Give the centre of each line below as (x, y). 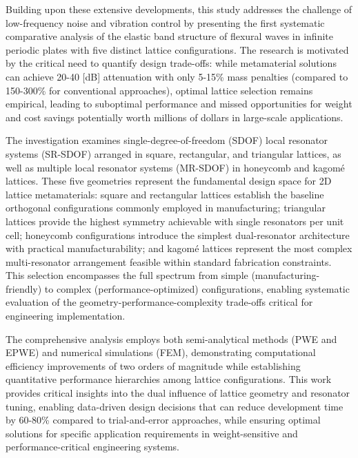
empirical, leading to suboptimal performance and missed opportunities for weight (179, 104)
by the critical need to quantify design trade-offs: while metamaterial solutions (171, 63)
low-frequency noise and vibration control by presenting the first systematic (165, 22)
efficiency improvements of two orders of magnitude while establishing (153, 365)
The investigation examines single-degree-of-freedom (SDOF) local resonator (167, 140)
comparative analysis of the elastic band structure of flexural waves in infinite (169, 36)
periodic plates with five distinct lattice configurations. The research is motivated (177, 49)
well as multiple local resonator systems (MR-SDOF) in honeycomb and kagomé (175, 167)
